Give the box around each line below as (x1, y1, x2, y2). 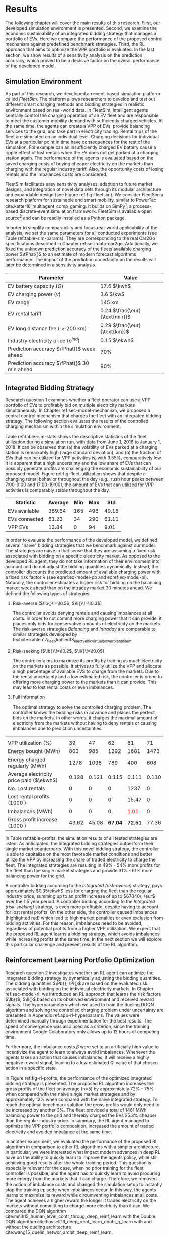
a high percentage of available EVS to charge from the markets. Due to (12, 668, 159, 674)
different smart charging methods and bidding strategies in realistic (5, 101, 145, 107)
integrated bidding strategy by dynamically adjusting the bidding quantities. (5, 975, 162, 981)
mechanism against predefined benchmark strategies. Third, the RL (5, 41, 145, 47)
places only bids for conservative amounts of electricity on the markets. (12, 621, 162, 627)
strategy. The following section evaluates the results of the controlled (5, 418, 149, 424)
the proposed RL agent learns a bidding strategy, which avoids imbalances (5, 931, 160, 937)
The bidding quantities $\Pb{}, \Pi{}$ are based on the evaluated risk (5, 980, 148, 986)
